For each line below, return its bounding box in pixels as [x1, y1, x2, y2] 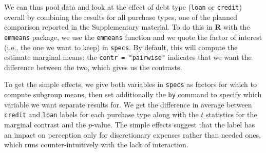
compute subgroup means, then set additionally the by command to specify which [4, 89, 262, 100]
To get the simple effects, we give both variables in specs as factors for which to [4, 79, 257, 90]
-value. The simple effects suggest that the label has [91, 119, 255, 129]
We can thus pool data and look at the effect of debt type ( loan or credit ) [4, 2, 242, 12]
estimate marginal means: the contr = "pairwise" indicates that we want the [4, 52, 252, 62]
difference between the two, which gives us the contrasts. [4, 61, 182, 72]
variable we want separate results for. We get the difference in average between [4, 99, 252, 110]
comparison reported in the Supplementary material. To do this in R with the [4, 21, 250, 32]
